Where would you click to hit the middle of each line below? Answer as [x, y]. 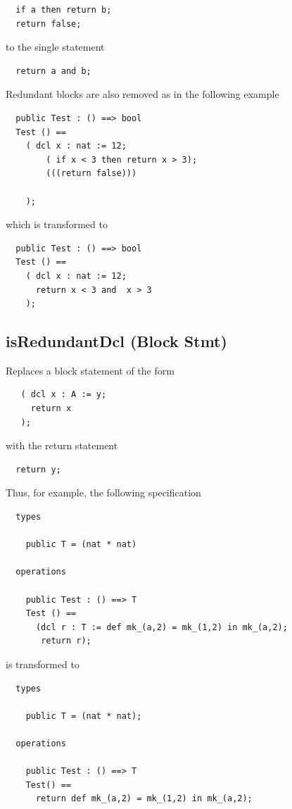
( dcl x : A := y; [64, 395]
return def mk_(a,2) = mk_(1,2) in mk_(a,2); [144, 799]
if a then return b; [64, 10]
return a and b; [53, 71]
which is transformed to [57, 224]
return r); [66, 641]
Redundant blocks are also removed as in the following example [142, 94]
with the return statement [62, 445]
